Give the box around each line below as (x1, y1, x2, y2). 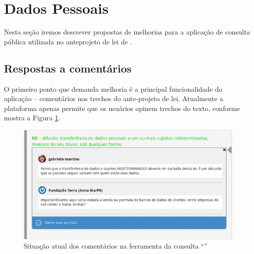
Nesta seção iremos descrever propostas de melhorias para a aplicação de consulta (4, 27, 251, 37)
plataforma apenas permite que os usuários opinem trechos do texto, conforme (4, 103, 240, 113)
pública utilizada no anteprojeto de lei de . (4, 36, 132, 46)
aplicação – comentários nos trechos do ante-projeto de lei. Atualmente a (4, 93, 223, 104)
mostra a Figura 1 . (4, 112, 61, 123)
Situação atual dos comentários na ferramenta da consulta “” (24, 241, 208, 251)
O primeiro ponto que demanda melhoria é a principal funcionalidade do (4, 83, 222, 94)
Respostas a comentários (4, 60, 132, 75)
